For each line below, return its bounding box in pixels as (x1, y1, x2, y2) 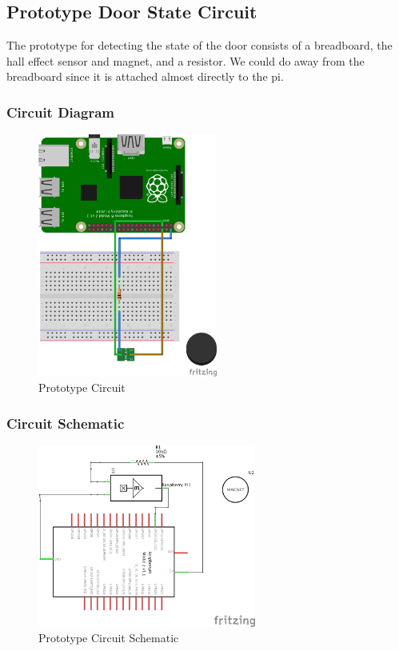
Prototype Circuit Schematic (38, 629, 179, 646)
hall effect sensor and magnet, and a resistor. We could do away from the (6, 52, 365, 69)
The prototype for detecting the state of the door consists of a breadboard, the (6, 37, 393, 54)
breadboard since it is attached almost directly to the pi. (6, 68, 284, 85)
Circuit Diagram (6, 102, 114, 122)
